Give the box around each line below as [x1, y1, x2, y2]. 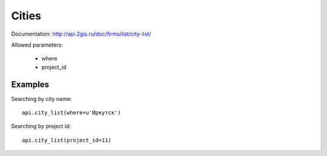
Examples [11, 79, 50, 89]
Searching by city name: [11, 95, 72, 102]
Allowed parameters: [11, 41, 63, 48]
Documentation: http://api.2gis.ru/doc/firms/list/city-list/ [11, 30, 151, 37]
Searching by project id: [11, 123, 71, 130]
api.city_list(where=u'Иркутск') [22, 109, 121, 116]
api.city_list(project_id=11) [22, 137, 112, 143]
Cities [11, 9, 42, 22]
